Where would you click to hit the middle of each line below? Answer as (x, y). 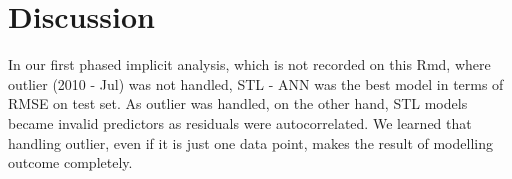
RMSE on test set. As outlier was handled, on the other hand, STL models (238, 103)
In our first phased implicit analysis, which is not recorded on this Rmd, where (249, 64)
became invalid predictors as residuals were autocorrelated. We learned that (240, 122)
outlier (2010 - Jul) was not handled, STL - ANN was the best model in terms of (256, 83)
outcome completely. (70, 162)
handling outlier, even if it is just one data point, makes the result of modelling (250, 142)
